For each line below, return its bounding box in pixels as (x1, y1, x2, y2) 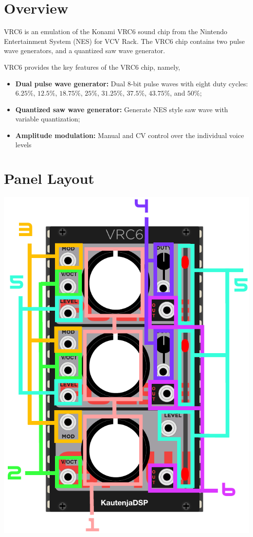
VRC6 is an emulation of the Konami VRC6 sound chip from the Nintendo (4, 26, 228, 37)
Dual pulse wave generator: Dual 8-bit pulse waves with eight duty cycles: (15, 78, 248, 88)
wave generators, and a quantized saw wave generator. (4, 45, 165, 56)
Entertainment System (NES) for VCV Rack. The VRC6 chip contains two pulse (4, 36, 245, 46)
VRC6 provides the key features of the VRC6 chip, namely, (4, 61, 181, 72)
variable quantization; (15, 114, 80, 124)
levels (15, 139, 32, 150)
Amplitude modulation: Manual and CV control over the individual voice (15, 130, 244, 140)
